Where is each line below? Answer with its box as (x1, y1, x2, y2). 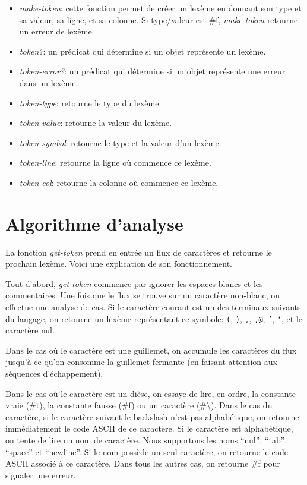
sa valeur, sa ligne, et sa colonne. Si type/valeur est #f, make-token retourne (19, 13, 298, 26)
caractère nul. (5, 324, 55, 336)
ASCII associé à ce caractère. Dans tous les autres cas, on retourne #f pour (5, 457, 280, 470)
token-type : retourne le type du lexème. (19, 96, 162, 109)
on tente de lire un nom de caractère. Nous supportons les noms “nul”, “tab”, (5, 434, 287, 446)
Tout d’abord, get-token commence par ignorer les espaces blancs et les (5, 277, 263, 289)
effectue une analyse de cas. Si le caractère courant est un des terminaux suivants (5, 301, 301, 313)
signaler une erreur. (5, 468, 76, 481)
